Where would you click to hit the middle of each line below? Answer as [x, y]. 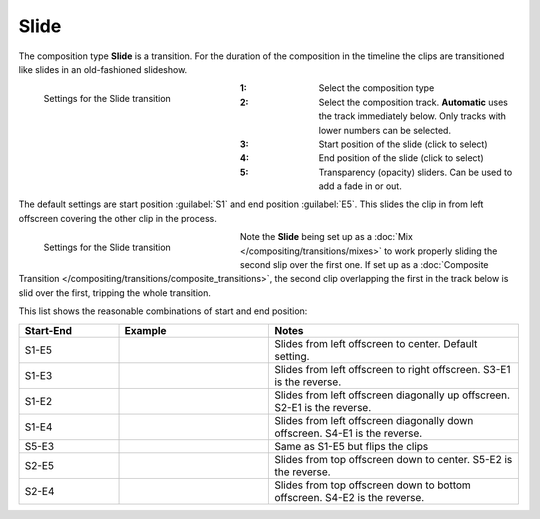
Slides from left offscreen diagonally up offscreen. [392, 395]
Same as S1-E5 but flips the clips [351, 446]
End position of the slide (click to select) [401, 158]
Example [145, 330]
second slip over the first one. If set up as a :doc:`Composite [364, 265]
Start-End [48, 330]
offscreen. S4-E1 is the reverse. [348, 433]
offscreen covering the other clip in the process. [117, 218]
